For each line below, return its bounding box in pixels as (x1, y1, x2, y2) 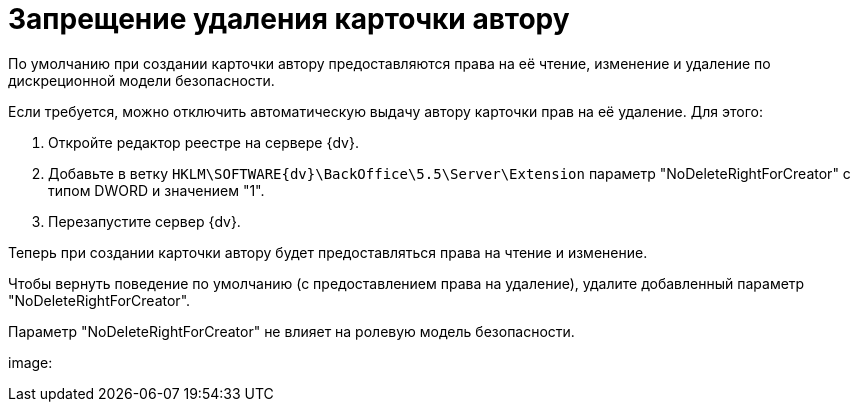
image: (8, 353, 53, 371)
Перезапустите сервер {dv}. (48, 212, 241, 230)
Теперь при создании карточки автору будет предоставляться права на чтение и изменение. (8, 243, 648, 261)
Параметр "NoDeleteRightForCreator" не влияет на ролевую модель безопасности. (8, 322, 575, 340)
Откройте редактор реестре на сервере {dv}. (48, 133, 359, 151)
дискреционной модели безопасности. (8, 71, 275, 89)
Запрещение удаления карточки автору (8, 2, 570, 36)
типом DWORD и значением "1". (48, 181, 265, 199)
